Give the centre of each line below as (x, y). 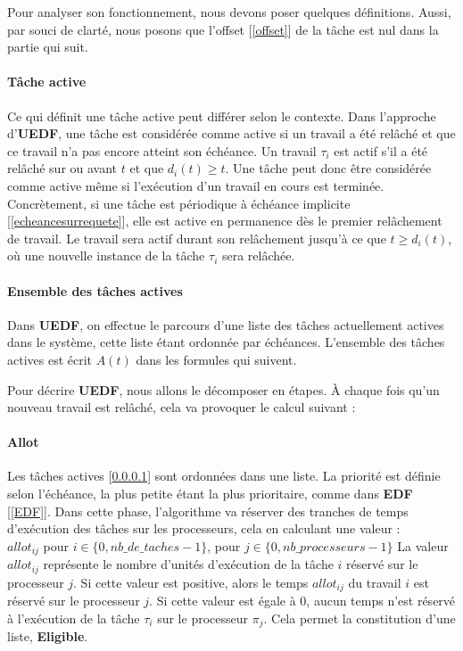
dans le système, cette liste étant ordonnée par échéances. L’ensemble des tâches (226, 342)
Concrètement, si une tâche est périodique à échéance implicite (179, 203)
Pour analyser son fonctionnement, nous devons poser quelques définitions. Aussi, (229, 12)
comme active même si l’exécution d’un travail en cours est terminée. (196, 185)
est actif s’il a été (381, 150)
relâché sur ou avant (62, 168)
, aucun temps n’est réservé (381, 601)
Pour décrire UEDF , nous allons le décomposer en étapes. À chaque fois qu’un (223, 389)
